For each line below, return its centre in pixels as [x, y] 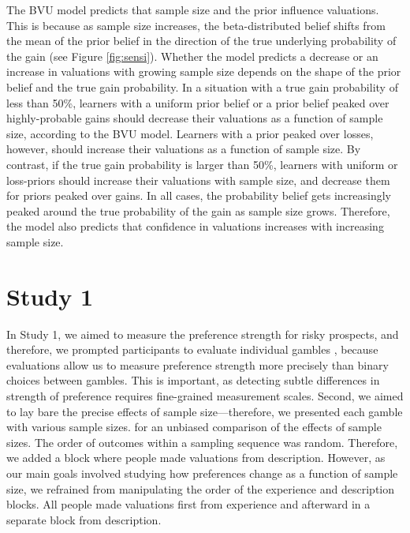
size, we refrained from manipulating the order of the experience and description [200, 488]
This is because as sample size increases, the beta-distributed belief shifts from [196, 25]
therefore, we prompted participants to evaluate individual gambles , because [192, 349]
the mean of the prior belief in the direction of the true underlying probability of [201, 41]
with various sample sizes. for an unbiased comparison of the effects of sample [194, 427]
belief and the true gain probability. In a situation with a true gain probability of [202, 86]
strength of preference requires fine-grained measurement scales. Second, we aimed [205, 396]
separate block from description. [84, 519]
